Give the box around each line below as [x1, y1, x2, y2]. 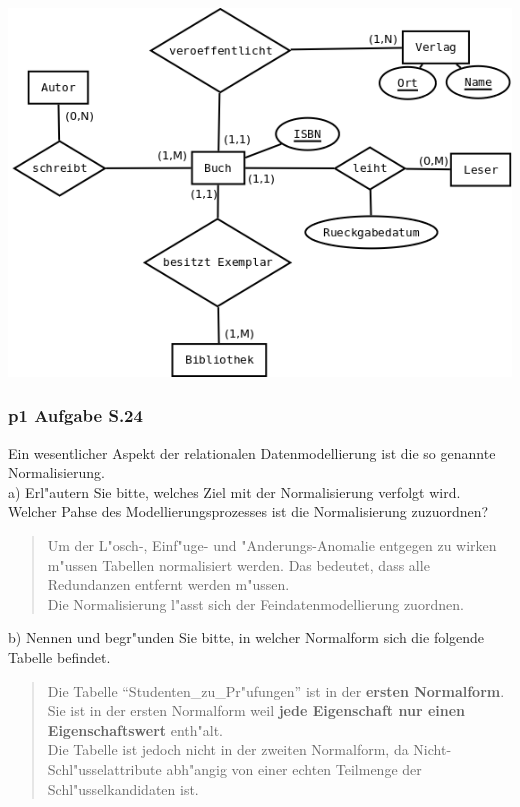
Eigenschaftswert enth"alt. [47, 719, 224, 740]
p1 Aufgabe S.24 [8, 403, 143, 428]
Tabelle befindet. [8, 646, 111, 667]
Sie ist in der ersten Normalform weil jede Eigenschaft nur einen [47, 700, 466, 721]
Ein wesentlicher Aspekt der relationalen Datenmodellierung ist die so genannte [8, 442, 496, 463]
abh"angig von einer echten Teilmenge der [166, 758, 422, 779]
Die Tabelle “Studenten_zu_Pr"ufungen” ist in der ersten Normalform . [47, 680, 505, 701]
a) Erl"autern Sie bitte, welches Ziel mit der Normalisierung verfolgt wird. [8, 481, 461, 502]
